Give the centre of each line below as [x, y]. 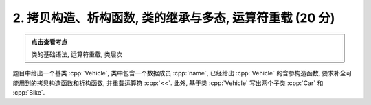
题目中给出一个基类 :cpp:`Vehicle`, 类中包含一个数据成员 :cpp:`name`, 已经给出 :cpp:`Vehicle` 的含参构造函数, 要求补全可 [182, 73]
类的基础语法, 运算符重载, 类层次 [77, 54]
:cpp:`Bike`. [29, 93]
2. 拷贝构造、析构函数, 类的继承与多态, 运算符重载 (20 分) [174, 18]
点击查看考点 [49, 42]
